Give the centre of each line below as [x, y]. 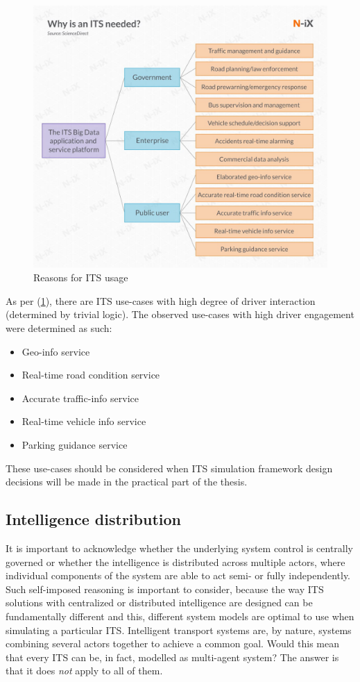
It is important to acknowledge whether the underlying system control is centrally [179, 548]
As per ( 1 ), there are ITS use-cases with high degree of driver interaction [161, 300]
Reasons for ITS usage [81, 277]
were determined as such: [59, 328]
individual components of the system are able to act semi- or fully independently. [178, 575]
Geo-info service [56, 351]
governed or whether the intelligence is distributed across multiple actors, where [175, 562]
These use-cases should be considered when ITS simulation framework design [169, 468]
